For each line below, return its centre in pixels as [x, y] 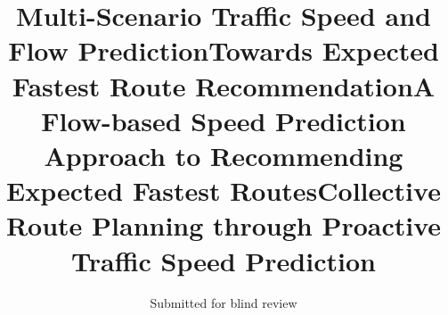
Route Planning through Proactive [224, 225]
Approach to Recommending [224, 155]
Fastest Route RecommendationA [224, 85]
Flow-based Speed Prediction [224, 120]
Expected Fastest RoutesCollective [224, 191]
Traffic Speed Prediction [224, 260]
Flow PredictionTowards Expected [224, 50]
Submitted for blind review [224, 303]
